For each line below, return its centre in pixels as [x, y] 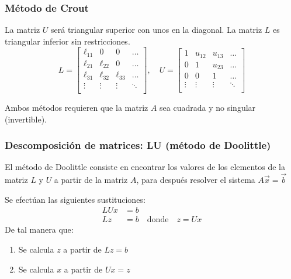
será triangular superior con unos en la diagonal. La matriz [157, 30]
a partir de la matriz [91, 180]
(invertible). [26, 119]
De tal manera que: [39, 229]
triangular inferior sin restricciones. [67, 41]
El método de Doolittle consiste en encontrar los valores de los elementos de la [145, 167]
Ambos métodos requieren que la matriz [77, 107]
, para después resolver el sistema [196, 180]
